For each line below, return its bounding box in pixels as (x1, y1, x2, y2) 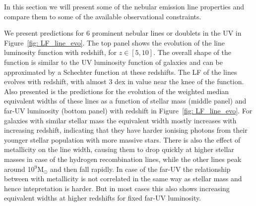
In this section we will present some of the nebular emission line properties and (4, 1, 245, 11)
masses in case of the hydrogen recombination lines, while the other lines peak (4, 154, 242, 164)
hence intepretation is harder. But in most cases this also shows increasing (4, 183, 230, 193)
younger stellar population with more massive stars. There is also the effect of (4, 134, 241, 145)
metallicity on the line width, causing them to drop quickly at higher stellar (4, 144, 234, 154)
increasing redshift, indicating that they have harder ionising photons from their (4, 125, 248, 135)
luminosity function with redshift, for (4, 47, 117, 57)
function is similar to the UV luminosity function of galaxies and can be (4, 56, 223, 67)
